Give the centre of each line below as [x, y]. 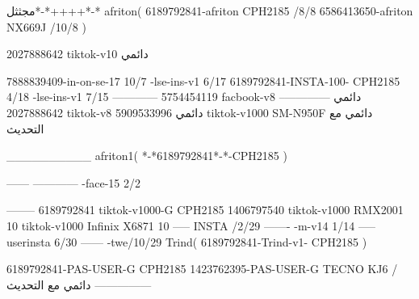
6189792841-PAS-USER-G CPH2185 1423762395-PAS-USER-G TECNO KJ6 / [202, 269]
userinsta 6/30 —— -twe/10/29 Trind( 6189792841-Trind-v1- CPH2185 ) [187, 241]
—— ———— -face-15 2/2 [74, 182]
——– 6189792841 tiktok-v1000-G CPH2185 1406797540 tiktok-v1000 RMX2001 [205, 210]
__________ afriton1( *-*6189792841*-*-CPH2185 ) [147, 156]
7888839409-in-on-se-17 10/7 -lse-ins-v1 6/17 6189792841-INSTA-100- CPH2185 [203, 80]
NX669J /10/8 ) [46, 26]
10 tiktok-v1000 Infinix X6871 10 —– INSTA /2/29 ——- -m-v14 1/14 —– [191, 225]
